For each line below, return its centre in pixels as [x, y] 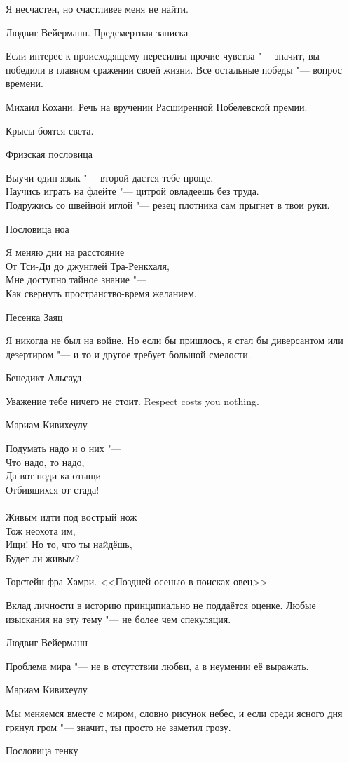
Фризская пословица [49, 154]
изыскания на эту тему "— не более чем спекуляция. [118, 619]
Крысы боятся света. [50, 130]
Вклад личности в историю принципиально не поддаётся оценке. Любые [161, 605]
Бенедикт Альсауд [44, 377]
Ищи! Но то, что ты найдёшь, [69, 544]
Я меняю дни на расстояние [65, 252]
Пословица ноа [37, 228]
